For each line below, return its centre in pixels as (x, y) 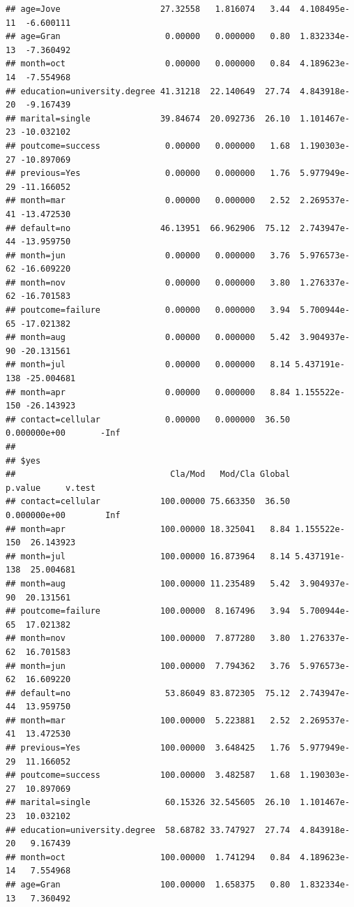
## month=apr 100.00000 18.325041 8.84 (148, 529)
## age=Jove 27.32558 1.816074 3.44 (148, 9)
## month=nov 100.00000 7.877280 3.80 (148, 639)
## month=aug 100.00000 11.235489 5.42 (148, 583)
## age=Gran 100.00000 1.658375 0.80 (148, 885)
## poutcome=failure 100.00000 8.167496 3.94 (148, 611)
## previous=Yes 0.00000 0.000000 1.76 (148, 174)
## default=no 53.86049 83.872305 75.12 (148, 693)
